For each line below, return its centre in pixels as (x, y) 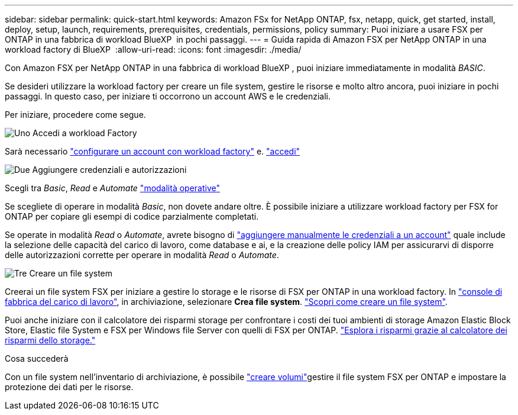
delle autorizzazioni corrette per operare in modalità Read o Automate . (142, 255)
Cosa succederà (37, 358)
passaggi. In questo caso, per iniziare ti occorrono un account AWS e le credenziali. (168, 96)
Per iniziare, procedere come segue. (75, 115)
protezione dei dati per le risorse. (69, 387)
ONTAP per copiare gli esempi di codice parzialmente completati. (132, 216)
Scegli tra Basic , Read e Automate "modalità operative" (113, 188)
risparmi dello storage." (50, 340)
